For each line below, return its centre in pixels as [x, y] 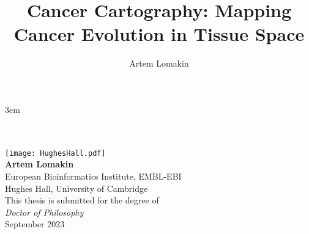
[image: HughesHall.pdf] [55, 153]
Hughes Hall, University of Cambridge [76, 188]
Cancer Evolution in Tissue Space [159, 34]
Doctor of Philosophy [44, 212]
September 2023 [35, 224]
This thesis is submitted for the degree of [82, 200]
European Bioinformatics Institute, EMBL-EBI [93, 176]
